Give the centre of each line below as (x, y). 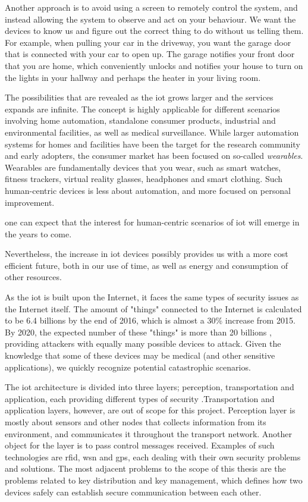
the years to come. (38, 233)
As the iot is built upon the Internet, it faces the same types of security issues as (152, 297)
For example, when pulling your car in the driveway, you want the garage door (148, 42)
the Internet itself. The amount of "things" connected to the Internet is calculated (153, 308)
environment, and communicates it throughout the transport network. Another (149, 433)
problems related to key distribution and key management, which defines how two (154, 480)
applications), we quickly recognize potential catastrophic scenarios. (128, 367)
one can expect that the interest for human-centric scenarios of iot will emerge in (152, 222)
